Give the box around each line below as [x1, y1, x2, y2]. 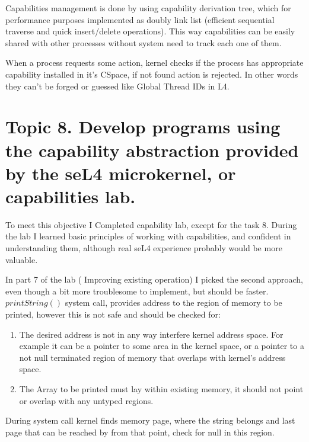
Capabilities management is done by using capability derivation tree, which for [5, 2, 291, 14]
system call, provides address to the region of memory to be [65, 296, 282, 309]
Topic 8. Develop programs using [5, 114, 281, 139]
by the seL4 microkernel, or [5, 161, 236, 185]
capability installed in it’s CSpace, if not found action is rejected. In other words [5, 68, 298, 80]
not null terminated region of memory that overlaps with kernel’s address [19, 351, 286, 363]
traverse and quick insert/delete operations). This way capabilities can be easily [5, 25, 295, 37]
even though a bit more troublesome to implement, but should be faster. [5, 284, 269, 297]
